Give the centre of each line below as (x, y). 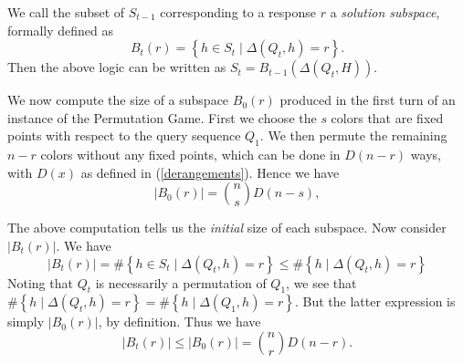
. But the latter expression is (375, 301)
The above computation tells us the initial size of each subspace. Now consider (227, 228)
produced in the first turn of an (368, 100)
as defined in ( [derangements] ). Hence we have (210, 172)
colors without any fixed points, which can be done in (190, 155)
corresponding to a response (238, 12)
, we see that (321, 282)
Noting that (40, 282)
